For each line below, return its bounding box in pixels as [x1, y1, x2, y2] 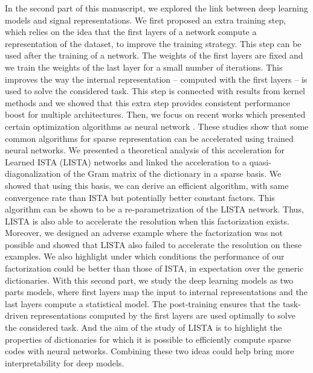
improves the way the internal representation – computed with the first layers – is [5, 72, 308, 85]
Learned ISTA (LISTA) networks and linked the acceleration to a [5, 155, 247, 168]
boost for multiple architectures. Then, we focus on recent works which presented [5, 108, 306, 121]
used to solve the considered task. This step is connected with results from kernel [5, 84, 306, 97]
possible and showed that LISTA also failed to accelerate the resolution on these [5, 238, 302, 250]
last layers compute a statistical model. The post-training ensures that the [5, 297, 280, 310]
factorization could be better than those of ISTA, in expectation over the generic [5, 262, 304, 275]
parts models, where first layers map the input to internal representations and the [5, 285, 308, 298]
